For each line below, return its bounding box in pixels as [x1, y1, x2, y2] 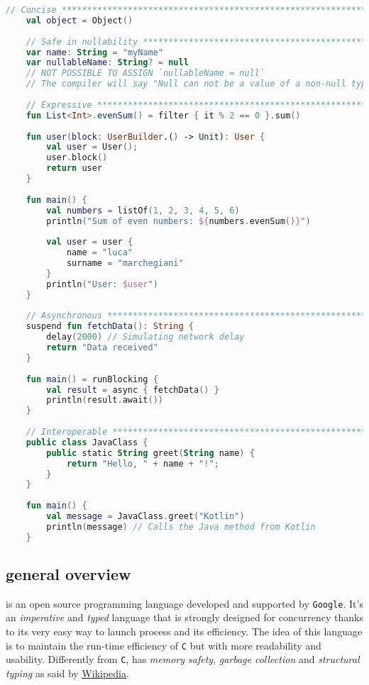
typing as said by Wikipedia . [6, 665, 129, 680]
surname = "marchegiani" [66, 258, 184, 268]
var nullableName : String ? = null [26, 57, 189, 68]
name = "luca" [66, 247, 133, 258]
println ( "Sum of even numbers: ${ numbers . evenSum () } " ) [46, 216, 311, 226]
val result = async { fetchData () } [46, 384, 219, 395]
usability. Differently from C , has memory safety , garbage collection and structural [6, 652, 360, 667]
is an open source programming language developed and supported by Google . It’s [6, 596, 363, 611]
